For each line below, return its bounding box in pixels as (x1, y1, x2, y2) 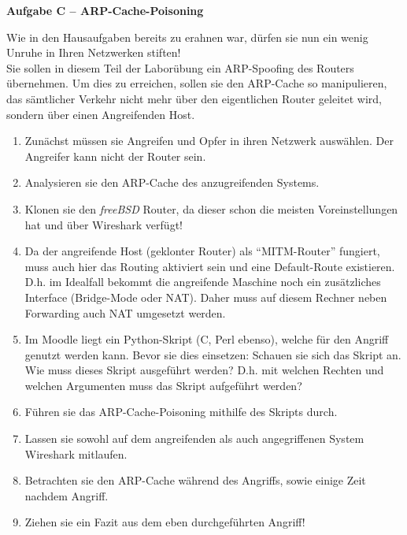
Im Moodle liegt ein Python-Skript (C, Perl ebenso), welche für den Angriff (24, 331, 389, 347)
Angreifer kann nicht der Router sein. (24, 147, 206, 164)
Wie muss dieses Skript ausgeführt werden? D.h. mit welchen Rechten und (24, 362, 384, 378)
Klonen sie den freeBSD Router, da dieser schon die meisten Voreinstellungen (24, 200, 398, 217)
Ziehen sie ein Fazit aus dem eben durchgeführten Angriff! (24, 514, 305, 530)
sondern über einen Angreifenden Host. (6, 106, 195, 122)
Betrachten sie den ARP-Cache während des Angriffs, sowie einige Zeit (24, 472, 366, 489)
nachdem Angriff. (24, 487, 109, 503)
